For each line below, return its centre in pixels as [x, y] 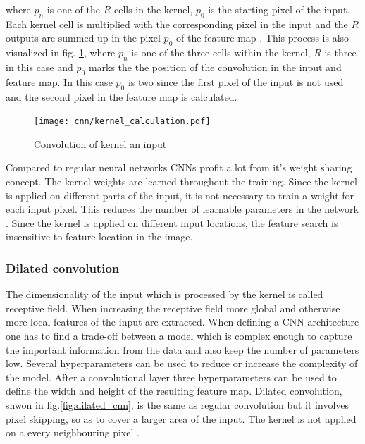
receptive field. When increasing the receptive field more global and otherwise [173, 308]
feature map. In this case [59, 81]
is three [340, 53]
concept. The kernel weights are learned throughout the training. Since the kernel [181, 181]
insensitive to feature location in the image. [99, 236]
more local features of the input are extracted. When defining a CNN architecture [182, 322]
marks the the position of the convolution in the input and [215, 67]
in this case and [39, 67]
